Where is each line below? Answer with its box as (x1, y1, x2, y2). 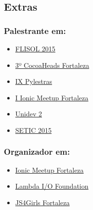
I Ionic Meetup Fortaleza (15, 92, 89, 102)
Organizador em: (4, 145, 70, 158)
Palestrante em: (4, 24, 66, 36)
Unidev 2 (15, 109, 42, 119)
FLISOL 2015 (15, 44, 55, 53)
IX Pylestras (15, 76, 53, 86)
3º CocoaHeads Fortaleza (15, 60, 89, 70)
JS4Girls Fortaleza (15, 197, 70, 207)
